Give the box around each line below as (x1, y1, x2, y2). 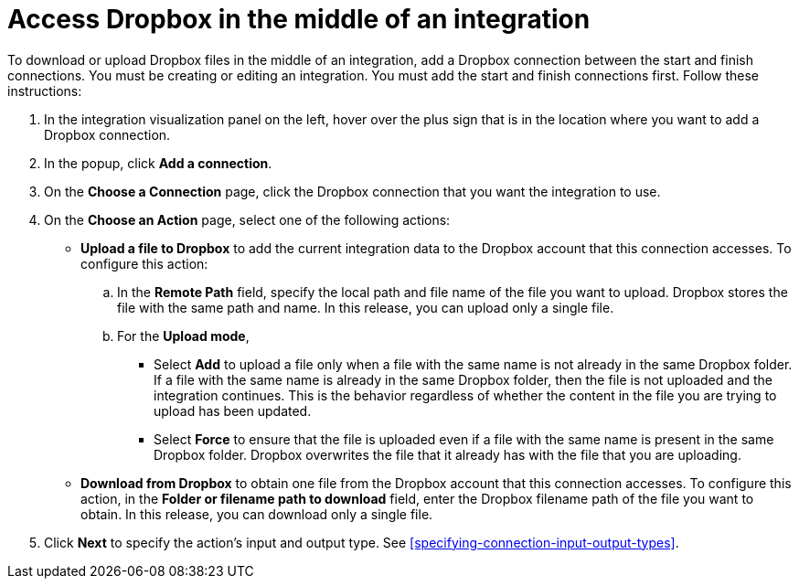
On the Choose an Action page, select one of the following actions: (44, 211, 451, 228)
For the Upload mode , (117, 327, 250, 344)
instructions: (7, 82, 82, 99)
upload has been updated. (154, 402, 312, 419)
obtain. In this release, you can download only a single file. (80, 506, 433, 522)
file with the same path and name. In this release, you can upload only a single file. (117, 299, 614, 315)
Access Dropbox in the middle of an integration (7, 4, 591, 35)
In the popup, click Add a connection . (44, 154, 272, 171)
